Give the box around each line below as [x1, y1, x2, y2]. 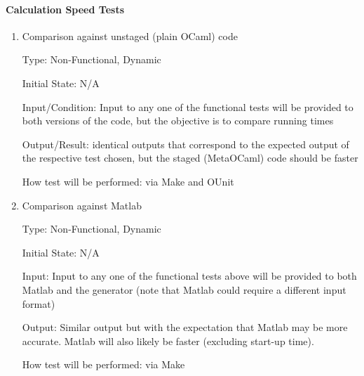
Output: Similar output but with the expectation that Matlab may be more [22, 320, 348, 335]
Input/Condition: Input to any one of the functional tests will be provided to [22, 99, 353, 114]
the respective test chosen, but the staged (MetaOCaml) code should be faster [22, 150, 358, 165]
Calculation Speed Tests [6, 1, 125, 16]
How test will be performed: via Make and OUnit [22, 174, 234, 188]
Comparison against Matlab [22, 197, 142, 212]
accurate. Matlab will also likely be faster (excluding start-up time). [22, 333, 314, 348]
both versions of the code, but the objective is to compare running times [22, 113, 334, 128]
